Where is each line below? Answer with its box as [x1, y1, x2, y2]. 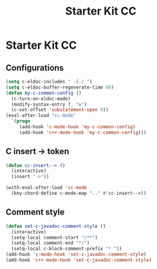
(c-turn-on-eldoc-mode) [11, 95, 71, 101]
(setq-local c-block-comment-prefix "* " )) [11, 246, 122, 252]
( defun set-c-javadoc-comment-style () [5, 223, 106, 229]
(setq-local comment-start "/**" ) [11, 234, 98, 240]
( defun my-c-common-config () [5, 90, 82, 96]
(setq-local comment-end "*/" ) [11, 240, 90, 247]
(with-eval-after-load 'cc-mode [5, 185, 87, 191]
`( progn [11, 118, 31, 124]
